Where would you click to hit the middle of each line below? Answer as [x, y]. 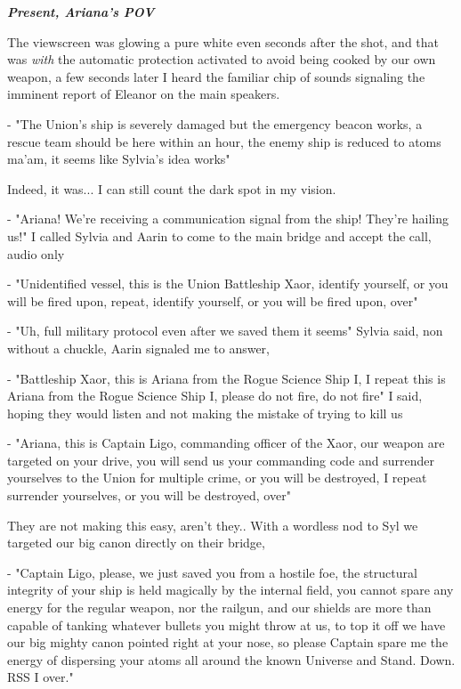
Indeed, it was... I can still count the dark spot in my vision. [172, 188]
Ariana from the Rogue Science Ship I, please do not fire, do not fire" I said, [215, 396]
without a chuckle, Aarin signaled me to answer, [138, 348]
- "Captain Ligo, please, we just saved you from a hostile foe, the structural [212, 572]
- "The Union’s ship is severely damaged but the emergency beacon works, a [215, 123]
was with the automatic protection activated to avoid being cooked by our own [222, 59]
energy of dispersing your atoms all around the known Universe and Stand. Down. [231, 659]
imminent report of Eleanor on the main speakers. [144, 94]
